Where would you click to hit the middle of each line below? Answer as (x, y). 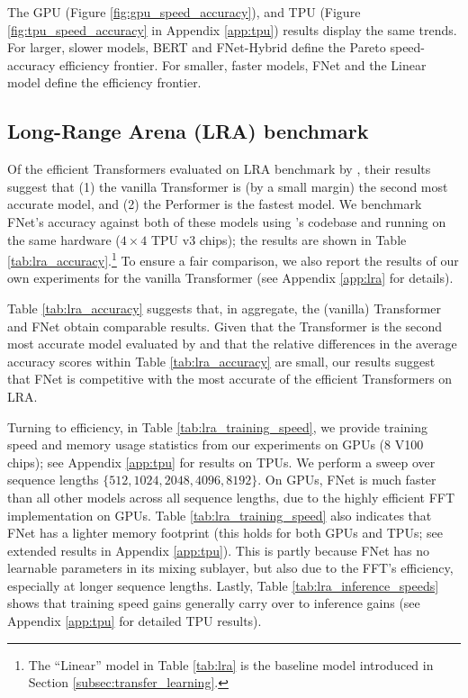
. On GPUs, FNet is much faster (347, 480)
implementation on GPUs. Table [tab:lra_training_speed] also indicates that (220, 515)
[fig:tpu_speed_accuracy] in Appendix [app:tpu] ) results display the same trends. (232, 29)
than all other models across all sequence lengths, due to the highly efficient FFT (231, 497)
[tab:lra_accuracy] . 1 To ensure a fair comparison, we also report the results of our (233, 259)
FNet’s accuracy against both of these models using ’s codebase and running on (227, 221)
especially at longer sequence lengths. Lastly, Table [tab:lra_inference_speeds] (223, 585)
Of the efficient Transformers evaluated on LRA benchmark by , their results (219, 169)
